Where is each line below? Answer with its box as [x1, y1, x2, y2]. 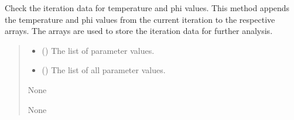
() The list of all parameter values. [42, 64, 166, 76]
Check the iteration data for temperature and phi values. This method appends [5, 2, 290, 13]
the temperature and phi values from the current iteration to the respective [5, 13, 275, 25]
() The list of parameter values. [42, 44, 155, 56]
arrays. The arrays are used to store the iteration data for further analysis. [5, 25, 273, 37]
